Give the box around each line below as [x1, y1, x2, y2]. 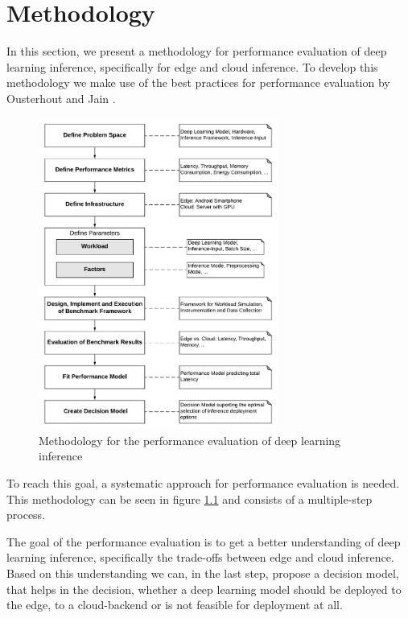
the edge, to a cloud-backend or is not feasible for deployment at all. [6, 596, 343, 613]
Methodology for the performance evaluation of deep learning [39, 431, 341, 448]
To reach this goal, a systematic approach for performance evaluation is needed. [6, 475, 400, 492]
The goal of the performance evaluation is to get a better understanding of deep [6, 533, 401, 550]
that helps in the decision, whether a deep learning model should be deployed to [6, 580, 402, 597]
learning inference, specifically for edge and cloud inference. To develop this [6, 58, 378, 75]
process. [6, 506, 46, 523]
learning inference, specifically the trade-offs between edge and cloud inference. [6, 549, 394, 566]
